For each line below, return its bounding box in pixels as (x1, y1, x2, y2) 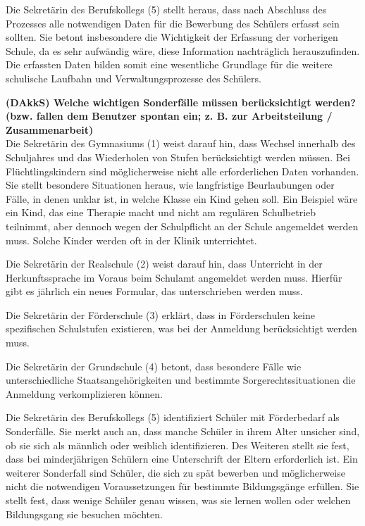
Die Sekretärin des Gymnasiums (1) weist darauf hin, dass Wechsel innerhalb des (6, 136, 356, 151)
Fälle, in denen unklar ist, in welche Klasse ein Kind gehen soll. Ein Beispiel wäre (6, 191, 358, 206)
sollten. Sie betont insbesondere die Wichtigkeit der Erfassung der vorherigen (6, 30, 338, 44)
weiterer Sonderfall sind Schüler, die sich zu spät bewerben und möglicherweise (6, 465, 345, 480)
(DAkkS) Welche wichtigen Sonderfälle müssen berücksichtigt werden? (6, 94, 356, 109)
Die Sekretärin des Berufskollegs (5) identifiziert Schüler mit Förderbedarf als (6, 410, 340, 425)
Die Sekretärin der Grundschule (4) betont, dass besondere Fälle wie (6, 358, 302, 373)
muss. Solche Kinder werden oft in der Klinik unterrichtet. (6, 232, 257, 247)
